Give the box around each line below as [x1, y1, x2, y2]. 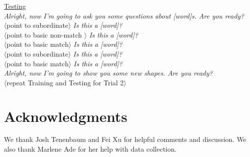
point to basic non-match [6, 29, 82, 39]
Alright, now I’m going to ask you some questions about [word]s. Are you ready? [4, 10, 244, 20]
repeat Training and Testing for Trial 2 [6, 77, 124, 87]
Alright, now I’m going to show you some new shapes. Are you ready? [4, 68, 213, 78]
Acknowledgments [4, 106, 127, 126]
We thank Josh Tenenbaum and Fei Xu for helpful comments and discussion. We [4, 134, 247, 144]
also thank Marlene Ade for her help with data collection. [4, 144, 177, 154]
